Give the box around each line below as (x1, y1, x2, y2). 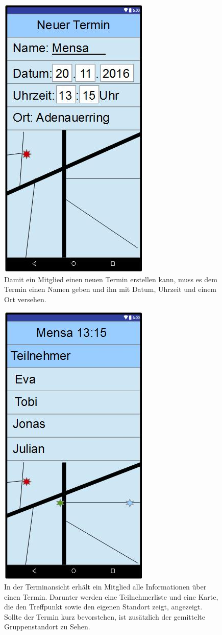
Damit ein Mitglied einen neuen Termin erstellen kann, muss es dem (4, 274, 217, 284)
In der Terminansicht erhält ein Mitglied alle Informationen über (4, 581, 207, 592)
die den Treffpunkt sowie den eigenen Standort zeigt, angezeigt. (4, 601, 203, 612)
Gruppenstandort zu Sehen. (4, 621, 90, 632)
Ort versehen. (4, 293, 46, 304)
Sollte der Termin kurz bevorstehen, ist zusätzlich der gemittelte (4, 611, 205, 622)
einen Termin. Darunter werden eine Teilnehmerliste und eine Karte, (4, 591, 218, 602)
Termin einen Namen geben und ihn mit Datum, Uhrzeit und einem (4, 284, 217, 294)
